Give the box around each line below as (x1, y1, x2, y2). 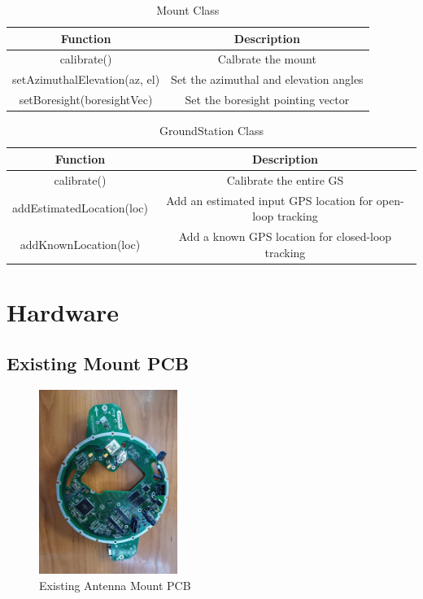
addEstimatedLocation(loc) (12, 199, 148, 216)
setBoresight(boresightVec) (19, 91, 153, 108)
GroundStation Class (159, 122, 264, 139)
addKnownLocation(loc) (20, 235, 141, 252)
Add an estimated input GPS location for (166, 191, 373, 208)
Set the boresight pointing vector (185, 91, 350, 108)
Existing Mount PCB (7, 351, 190, 376)
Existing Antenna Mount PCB (39, 576, 191, 593)
